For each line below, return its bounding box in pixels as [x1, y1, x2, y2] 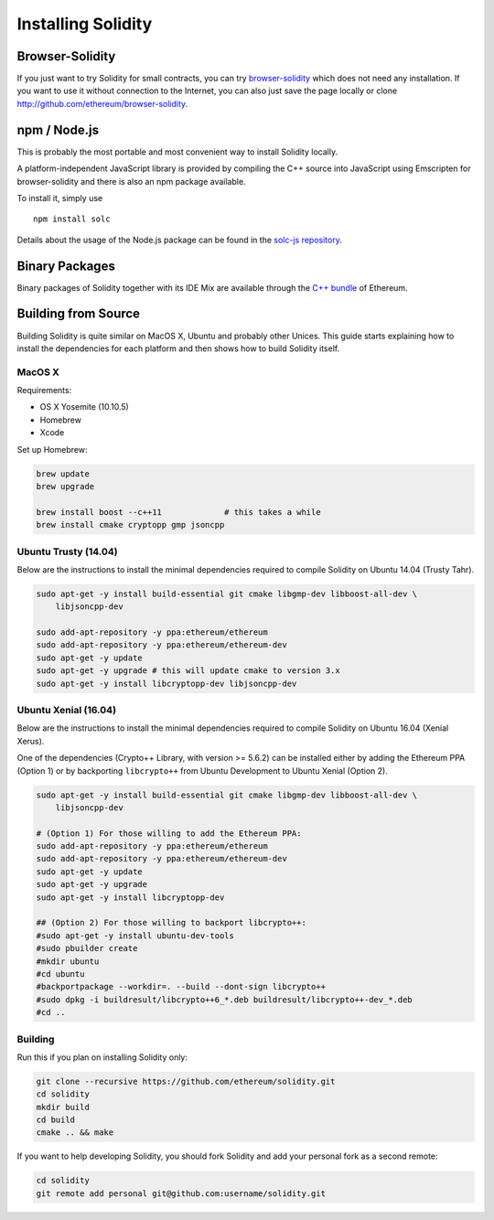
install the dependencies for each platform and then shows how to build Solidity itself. [16, 343, 340, 354]
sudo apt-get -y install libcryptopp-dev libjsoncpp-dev [36, 678, 297, 689]
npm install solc [33, 214, 111, 224]
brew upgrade [36, 481, 95, 491]
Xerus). [16, 735, 45, 746]
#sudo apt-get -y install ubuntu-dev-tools [36, 930, 235, 941]
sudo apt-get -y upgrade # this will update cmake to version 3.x [36, 666, 340, 676]
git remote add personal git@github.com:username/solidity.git [36, 1188, 327, 1198]
